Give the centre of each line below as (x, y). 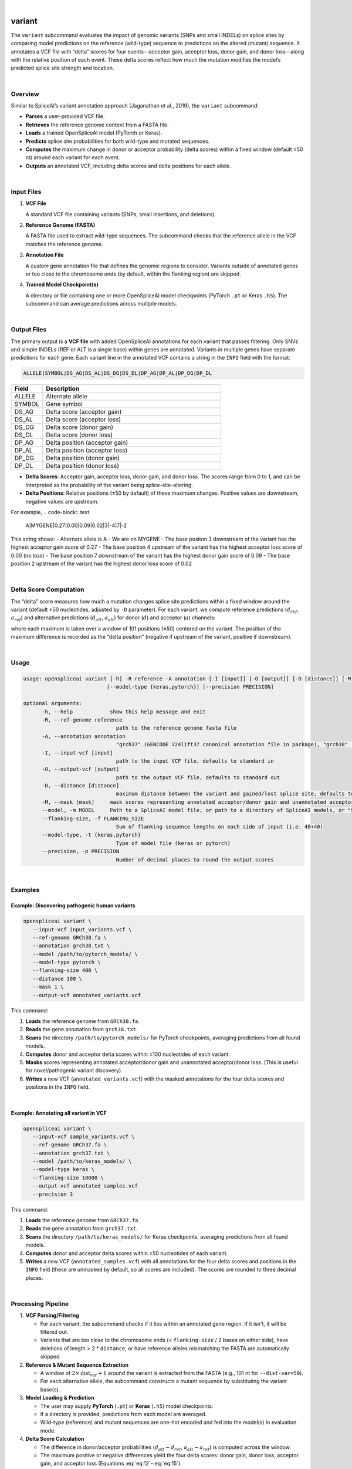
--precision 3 (53, 1194)
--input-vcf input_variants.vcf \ (82, 929)
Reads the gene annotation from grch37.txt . (82, 1229)
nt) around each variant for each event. (73, 157)
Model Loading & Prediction (60, 1398)
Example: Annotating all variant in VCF (59, 1113)
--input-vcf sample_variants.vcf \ (84, 1136)
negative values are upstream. (62, 501)
